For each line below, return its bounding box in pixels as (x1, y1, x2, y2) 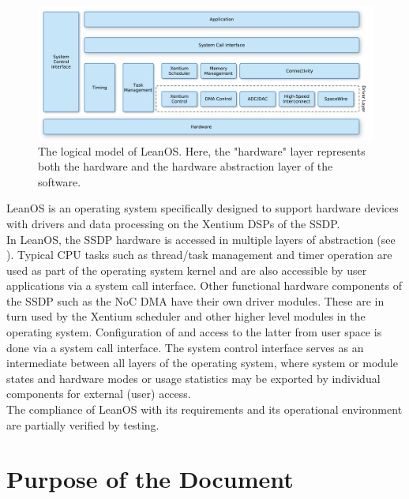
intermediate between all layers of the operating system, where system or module (6, 355, 398, 371)
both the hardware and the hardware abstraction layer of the (38, 158, 333, 174)
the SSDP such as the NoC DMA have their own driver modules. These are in (6, 292, 385, 309)
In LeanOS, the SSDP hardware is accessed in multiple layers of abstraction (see (6, 231, 396, 247)
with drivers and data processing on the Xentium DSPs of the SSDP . (6, 215, 340, 231)
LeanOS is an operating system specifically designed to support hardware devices (6, 200, 399, 216)
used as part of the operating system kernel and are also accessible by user (6, 261, 367, 278)
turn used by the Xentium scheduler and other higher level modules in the (6, 308, 366, 325)
